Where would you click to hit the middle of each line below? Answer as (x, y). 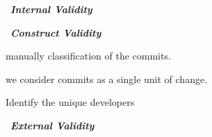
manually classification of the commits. (88, 56)
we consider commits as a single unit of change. (107, 79)
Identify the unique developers (70, 102)
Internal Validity (51, 9)
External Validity (52, 125)
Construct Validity (56, 32)
